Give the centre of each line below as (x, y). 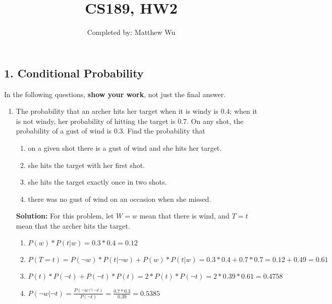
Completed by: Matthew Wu (131, 32)
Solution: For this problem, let (65, 216)
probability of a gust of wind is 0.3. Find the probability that (110, 131)
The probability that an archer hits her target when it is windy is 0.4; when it (136, 111)
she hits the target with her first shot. (87, 165)
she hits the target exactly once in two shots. (97, 182)
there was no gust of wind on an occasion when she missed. (120, 199)
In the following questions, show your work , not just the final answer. (115, 94)
